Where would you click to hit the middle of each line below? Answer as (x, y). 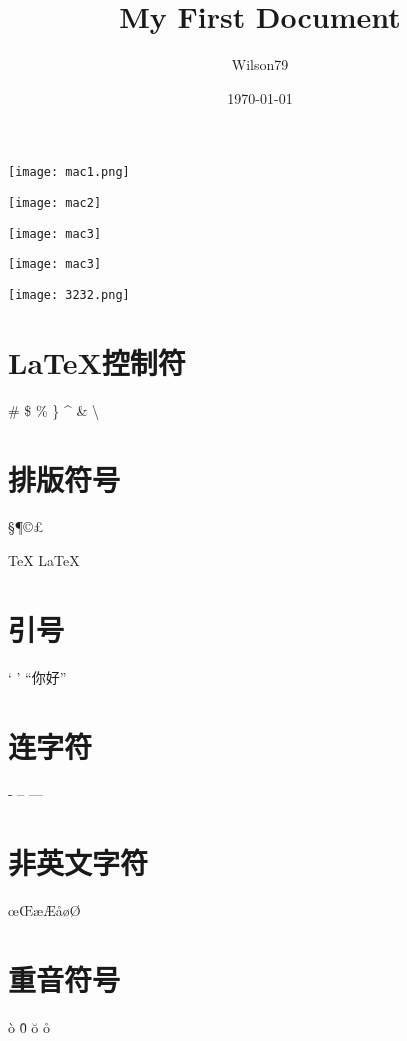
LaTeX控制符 (97, 361)
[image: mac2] (55, 202)
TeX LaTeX (44, 560)
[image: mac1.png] (69, 172)
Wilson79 (260, 64)
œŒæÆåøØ (44, 910)
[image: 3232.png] (69, 294)
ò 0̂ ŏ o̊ (29, 1026)
